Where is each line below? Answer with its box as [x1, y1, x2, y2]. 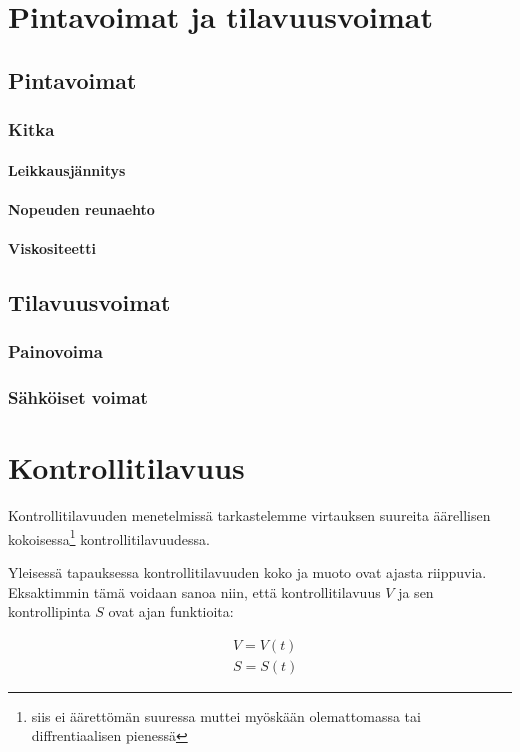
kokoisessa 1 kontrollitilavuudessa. [8, 525, 210, 549]
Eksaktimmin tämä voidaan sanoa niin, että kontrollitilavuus [8, 581, 381, 602]
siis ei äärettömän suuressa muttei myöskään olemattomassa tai [31, 705, 421, 726]
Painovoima [8, 339, 103, 364]
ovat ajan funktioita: [108, 601, 234, 622]
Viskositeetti [8, 237, 96, 258]
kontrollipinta [8, 601, 91, 622]
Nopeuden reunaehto [8, 198, 155, 219]
